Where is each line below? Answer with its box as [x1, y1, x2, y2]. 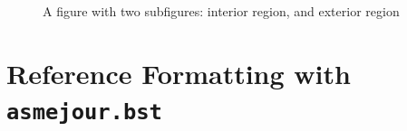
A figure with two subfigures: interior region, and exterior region [43, 2, 400, 20]
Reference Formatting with [6, 54, 351, 91]
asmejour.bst [6, 98, 162, 125]
